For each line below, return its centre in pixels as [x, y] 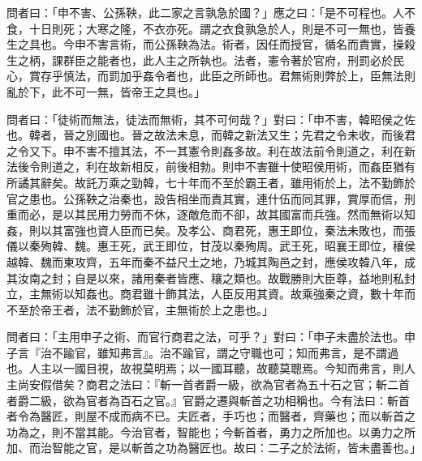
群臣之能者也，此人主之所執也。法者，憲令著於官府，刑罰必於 [228, 60]
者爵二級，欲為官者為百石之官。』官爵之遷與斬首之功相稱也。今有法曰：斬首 [208, 400]
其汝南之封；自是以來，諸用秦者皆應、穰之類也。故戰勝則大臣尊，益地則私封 [211, 277]
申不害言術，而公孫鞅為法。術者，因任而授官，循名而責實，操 [239, 44]
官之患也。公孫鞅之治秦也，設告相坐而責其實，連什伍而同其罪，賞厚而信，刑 [211, 198]
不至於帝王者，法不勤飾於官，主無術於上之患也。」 [140, 309]
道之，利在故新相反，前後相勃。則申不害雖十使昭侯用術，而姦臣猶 [228, 166]
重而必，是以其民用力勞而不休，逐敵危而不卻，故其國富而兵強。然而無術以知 [211, 214]
